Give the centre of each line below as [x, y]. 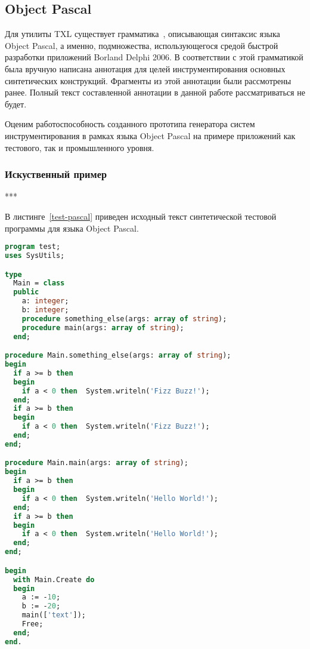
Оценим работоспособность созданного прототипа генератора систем [130, 124]
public [26, 292]
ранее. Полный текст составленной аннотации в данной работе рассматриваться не [155, 92]
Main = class [39, 283]
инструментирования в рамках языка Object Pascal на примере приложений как [150, 135]
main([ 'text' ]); [54, 615]
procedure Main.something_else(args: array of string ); [118, 356]
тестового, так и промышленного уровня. [80, 147]
